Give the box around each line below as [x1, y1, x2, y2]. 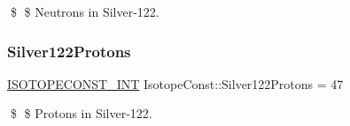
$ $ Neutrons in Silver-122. [10, 3, 159, 20]
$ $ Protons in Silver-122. [10, 104, 152, 122]
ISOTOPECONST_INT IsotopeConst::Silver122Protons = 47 [7, 74, 344, 93]
